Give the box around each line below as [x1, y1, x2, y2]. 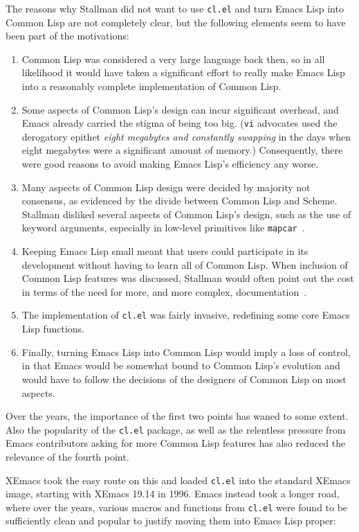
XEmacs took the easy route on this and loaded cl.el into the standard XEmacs [6, 472, 351, 487]
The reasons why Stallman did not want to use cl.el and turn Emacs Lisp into [6, 1, 344, 15]
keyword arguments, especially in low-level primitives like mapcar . [21, 220, 305, 235]
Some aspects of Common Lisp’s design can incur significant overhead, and [21, 102, 339, 116]
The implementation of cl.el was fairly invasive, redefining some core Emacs [21, 308, 350, 322]
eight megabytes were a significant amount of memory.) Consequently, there [21, 143, 343, 157]
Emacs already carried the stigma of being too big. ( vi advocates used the [21, 116, 338, 130]
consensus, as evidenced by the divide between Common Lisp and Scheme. [21, 193, 338, 208]
